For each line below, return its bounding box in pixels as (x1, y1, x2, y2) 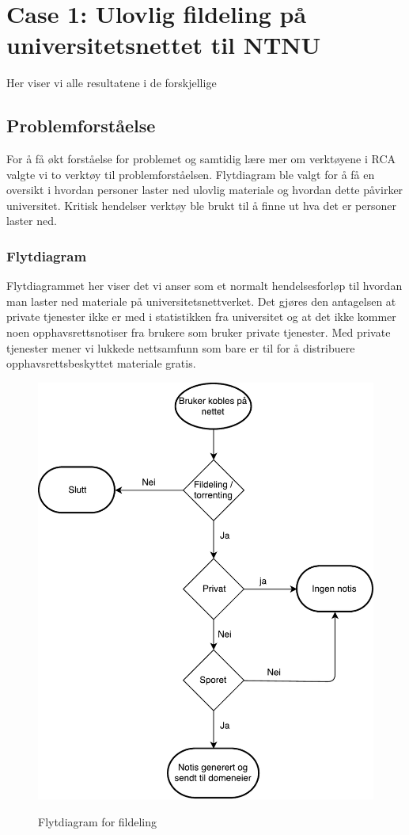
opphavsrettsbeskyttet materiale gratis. (6, 355, 196, 372)
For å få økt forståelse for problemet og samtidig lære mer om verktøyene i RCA (6, 151, 396, 167)
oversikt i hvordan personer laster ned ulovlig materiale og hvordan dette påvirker (6, 181, 403, 198)
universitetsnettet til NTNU (6, 29, 321, 61)
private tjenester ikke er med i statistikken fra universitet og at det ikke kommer (6, 308, 396, 325)
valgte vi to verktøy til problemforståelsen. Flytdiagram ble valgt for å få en (6, 166, 375, 182)
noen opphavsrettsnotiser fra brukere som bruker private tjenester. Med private (6, 324, 391, 341)
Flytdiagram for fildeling (38, 813, 157, 829)
